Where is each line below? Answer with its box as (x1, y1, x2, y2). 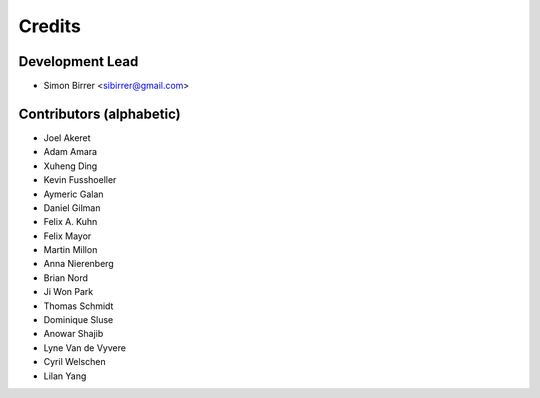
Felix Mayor (43, 230, 92, 242)
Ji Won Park (43, 286, 94, 298)
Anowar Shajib (43, 328, 104, 340)
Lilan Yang (43, 370, 87, 382)
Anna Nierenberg (43, 258, 114, 270)
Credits (18, 15, 82, 37)
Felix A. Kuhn (43, 216, 98, 228)
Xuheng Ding (43, 160, 98, 172)
